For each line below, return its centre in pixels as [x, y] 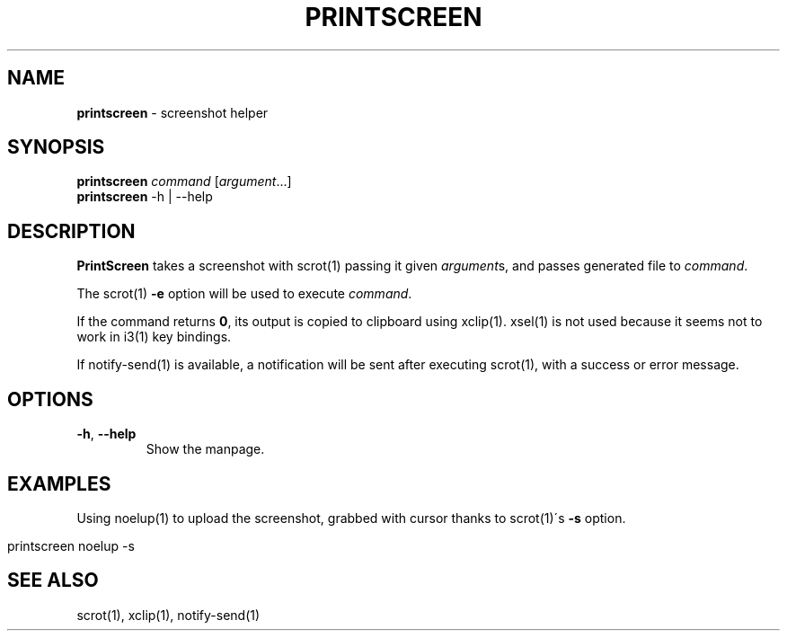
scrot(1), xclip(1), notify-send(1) [168, 615]
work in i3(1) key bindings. [154, 337]
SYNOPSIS [56, 147]
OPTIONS [50, 399]
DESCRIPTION [71, 231]
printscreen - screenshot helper [172, 112]
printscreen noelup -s [71, 545]
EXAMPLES [59, 483]
